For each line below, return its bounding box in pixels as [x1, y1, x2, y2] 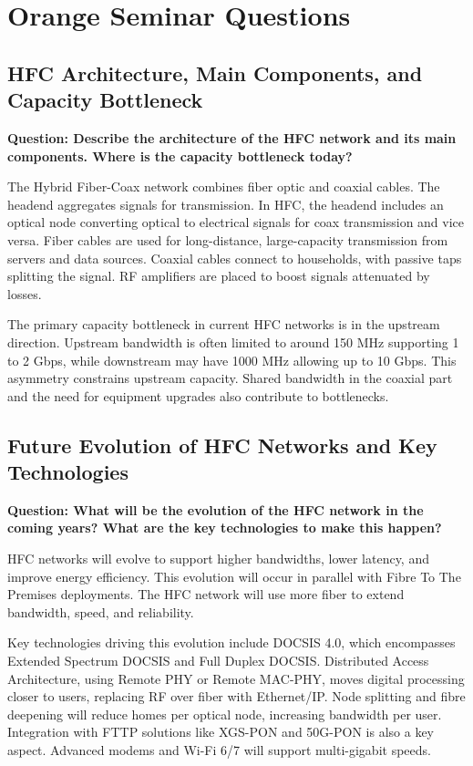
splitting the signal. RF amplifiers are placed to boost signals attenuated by [7, 266, 430, 285]
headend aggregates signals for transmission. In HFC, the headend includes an [7, 194, 444, 213]
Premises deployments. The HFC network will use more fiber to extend [7, 585, 405, 604]
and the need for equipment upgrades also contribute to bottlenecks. [7, 386, 389, 405]
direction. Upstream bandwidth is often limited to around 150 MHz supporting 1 [7, 332, 459, 351]
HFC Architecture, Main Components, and [7, 58, 423, 87]
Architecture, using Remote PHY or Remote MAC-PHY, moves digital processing [7, 668, 465, 688]
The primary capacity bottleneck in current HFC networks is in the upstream [7, 315, 440, 334]
